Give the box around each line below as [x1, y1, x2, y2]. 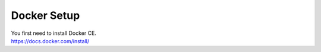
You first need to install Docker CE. [11, 30, 96, 37]
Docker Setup [11, 9, 80, 22]
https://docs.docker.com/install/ [11, 37, 89, 44]
